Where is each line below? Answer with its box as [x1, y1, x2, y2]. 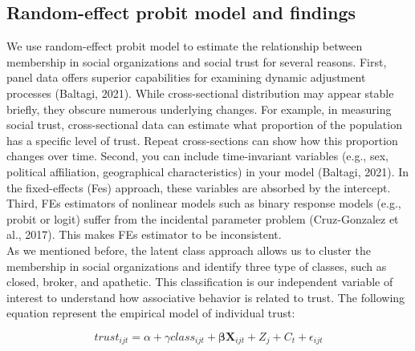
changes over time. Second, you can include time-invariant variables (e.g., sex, [6, 147, 389, 164]
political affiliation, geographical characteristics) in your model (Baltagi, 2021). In [6, 163, 409, 180]
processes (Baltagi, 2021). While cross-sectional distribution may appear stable [6, 84, 394, 101]
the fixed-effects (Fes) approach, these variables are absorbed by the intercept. [6, 179, 391, 196]
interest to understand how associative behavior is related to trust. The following [6, 288, 405, 305]
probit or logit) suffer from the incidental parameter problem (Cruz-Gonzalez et [6, 210, 399, 227]
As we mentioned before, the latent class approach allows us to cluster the [6, 241, 371, 258]
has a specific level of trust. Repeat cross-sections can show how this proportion [6, 131, 398, 148]
